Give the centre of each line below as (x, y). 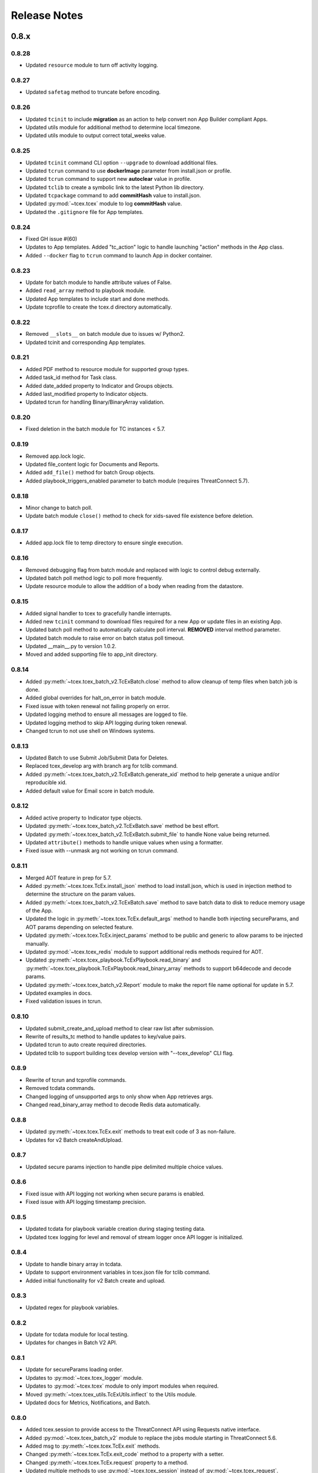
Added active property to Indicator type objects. (84, 818)
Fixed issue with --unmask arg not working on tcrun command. (102, 851)
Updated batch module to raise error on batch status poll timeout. (105, 638)
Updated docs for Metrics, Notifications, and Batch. (88, 1403)
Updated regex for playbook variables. (72, 1307)
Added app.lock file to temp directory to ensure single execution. (104, 543)
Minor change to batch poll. (59, 507)
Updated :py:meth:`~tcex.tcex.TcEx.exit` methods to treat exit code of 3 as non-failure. (131, 1132)
